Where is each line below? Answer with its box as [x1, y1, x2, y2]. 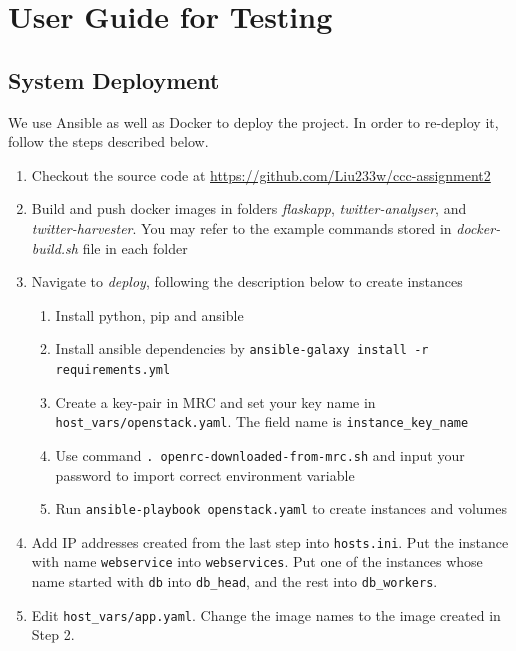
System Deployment [8, 64, 220, 95]
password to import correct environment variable [55, 464, 355, 485]
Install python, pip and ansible [55, 304, 244, 325]
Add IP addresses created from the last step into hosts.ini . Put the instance [31, 531, 509, 552]
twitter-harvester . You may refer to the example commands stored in [31, 217, 452, 238]
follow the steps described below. [8, 131, 209, 152]
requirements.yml [55, 362, 171, 377]
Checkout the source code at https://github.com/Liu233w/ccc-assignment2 [31, 164, 491, 185]
